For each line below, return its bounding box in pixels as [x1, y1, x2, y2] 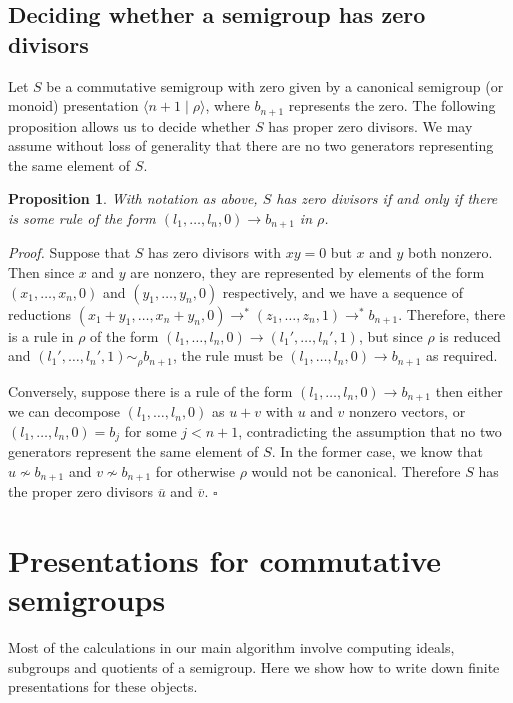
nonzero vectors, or [349, 401, 466, 422]
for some [124, 420, 177, 441]
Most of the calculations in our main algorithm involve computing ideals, [8, 637, 455, 658]
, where [205, 95, 250, 116]
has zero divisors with [148, 242, 281, 263]
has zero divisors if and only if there [276, 188, 498, 209]
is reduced [439, 325, 501, 346]
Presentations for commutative [8, 540, 441, 581]
